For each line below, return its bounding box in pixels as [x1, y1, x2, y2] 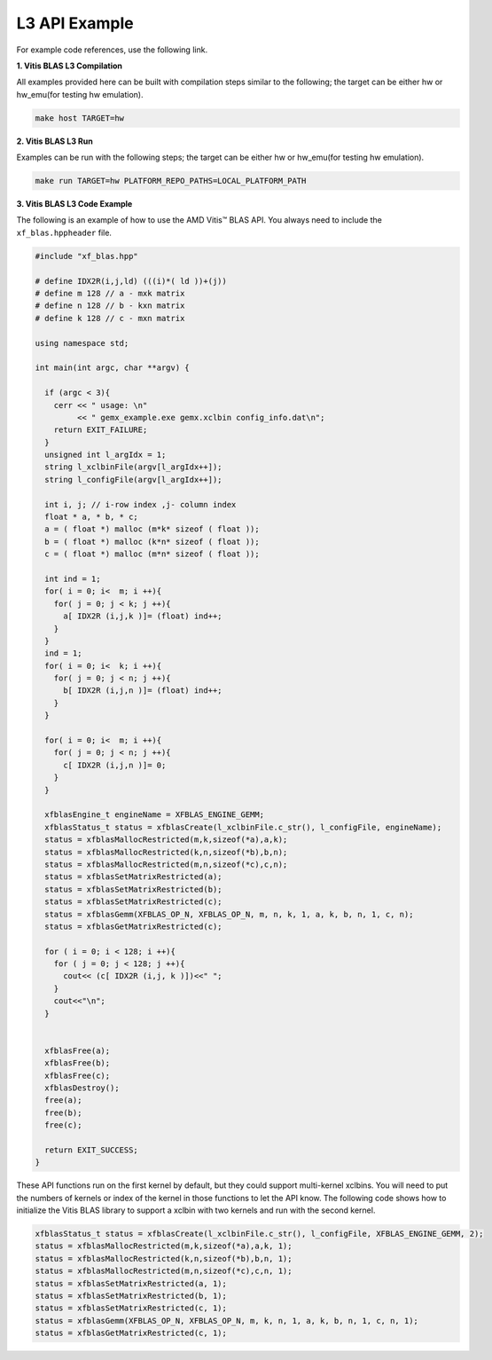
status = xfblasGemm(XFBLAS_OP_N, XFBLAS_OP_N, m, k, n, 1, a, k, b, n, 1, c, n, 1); [35, 1316, 418, 1325]
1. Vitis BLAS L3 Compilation [16, 60, 123, 71]
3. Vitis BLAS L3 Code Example [16, 199, 133, 209]
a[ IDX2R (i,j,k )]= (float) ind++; [63, 611, 223, 621]
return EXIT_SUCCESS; [44, 1144, 139, 1155]
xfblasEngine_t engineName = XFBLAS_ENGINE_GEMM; [44, 810, 265, 820]
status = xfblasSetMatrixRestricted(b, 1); [35, 1291, 228, 1301]
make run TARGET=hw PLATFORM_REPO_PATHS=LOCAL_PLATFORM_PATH [35, 176, 307, 186]
